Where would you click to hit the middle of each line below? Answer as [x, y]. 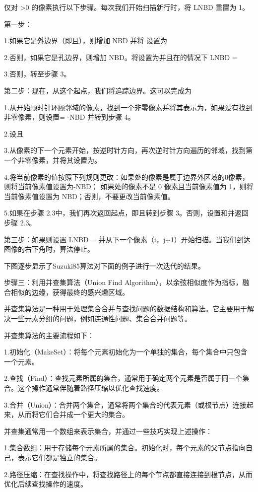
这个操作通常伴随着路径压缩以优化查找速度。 [91, 388]
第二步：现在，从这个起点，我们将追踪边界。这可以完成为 [98, 90]
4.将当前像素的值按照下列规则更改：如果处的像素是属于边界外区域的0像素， [127, 176]
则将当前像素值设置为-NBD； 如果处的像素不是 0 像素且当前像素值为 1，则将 [129, 186]
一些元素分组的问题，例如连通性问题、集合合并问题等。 [101, 318]
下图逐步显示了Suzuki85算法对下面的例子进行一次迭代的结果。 [104, 265]
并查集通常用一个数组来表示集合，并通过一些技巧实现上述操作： [108, 431]
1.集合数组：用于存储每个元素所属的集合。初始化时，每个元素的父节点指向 [125, 448]
